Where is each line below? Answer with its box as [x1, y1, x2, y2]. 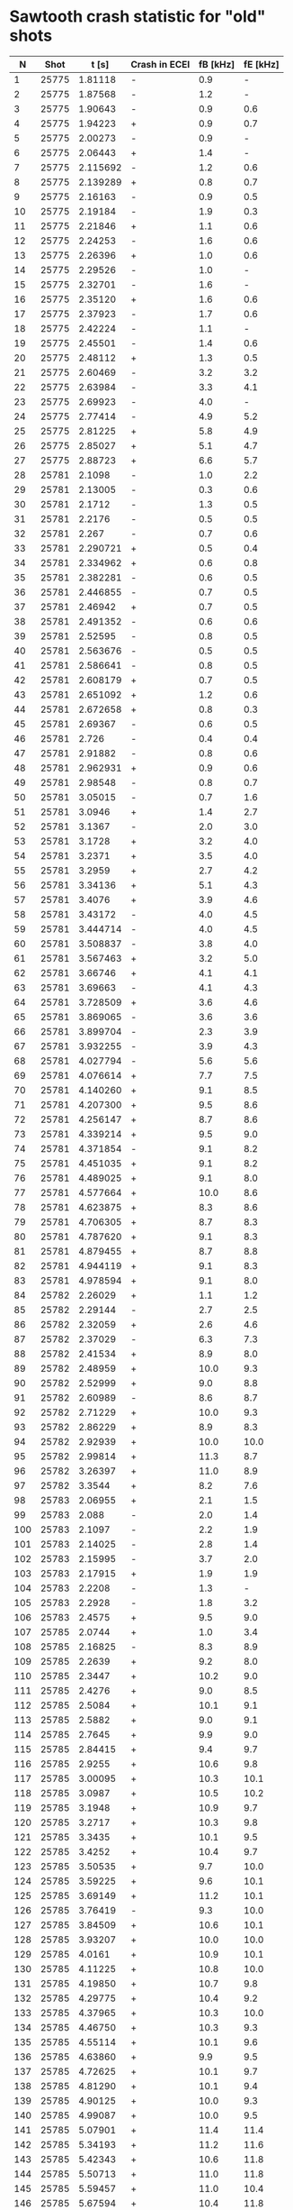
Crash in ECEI [129, 58, 191, 70]
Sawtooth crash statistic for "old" [9, 6, 266, 27]
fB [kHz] [198, 58, 235, 70]
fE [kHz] [244, 58, 280, 70]
